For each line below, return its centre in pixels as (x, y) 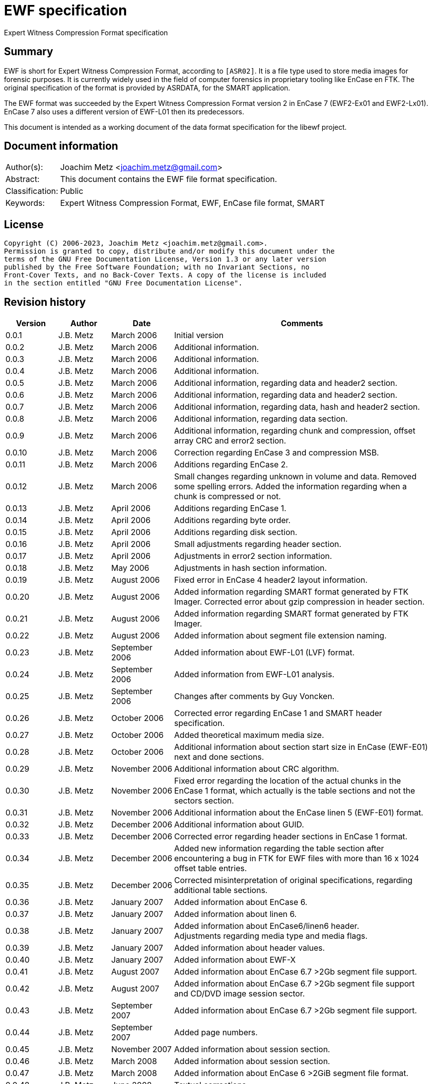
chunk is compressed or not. (227, 497)
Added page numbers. (216, 1033)
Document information (61, 146)
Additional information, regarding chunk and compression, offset (295, 431)
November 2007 (141, 1049)
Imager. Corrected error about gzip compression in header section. (299, 602)
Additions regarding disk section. (236, 532)
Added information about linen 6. (235, 914)
